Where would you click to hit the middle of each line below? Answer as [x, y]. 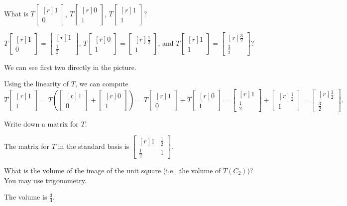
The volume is [26, 197]
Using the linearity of [37, 84]
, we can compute [102, 84]
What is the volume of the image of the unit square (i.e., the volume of [113, 171]
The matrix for [27, 146]
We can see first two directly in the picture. [70, 67]
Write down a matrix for [41, 123]
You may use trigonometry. [45, 180]
